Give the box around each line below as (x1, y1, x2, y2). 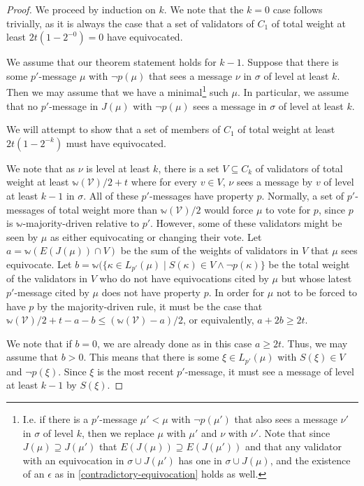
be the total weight (268, 256, 350, 271)
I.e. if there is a (22, 412, 89, 426)
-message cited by (14, 285, 89, 300)
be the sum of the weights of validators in (120, 243, 299, 258)
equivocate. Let (6, 256, 72, 271)
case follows (272, 2, 323, 16)
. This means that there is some (83, 349, 219, 364)
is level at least (86, 160, 150, 175)
